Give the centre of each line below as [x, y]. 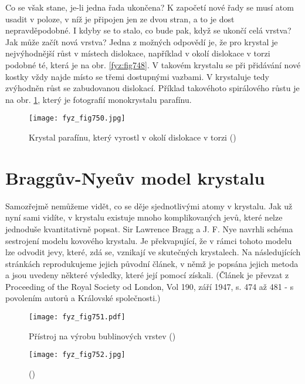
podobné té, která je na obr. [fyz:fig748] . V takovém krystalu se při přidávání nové [153, 64]
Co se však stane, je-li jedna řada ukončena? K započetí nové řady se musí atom [150, 7]
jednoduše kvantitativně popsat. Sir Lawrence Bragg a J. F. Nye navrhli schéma [149, 228]
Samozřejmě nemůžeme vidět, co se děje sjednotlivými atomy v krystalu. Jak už [149, 206]
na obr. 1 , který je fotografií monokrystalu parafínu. [99, 99]
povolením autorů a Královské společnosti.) [83, 298]
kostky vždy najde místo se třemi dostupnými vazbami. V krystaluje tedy [138, 76]
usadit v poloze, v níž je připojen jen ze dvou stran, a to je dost [120, 19]
